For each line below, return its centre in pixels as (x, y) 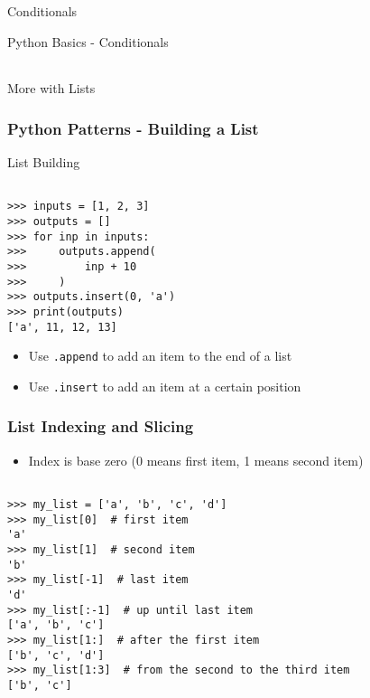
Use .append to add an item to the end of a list (160, 356)
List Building (44, 162)
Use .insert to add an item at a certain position (165, 386)
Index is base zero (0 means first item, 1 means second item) (196, 460)
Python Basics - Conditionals (88, 41)
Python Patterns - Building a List (133, 128)
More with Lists (51, 88)
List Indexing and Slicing (101, 426)
